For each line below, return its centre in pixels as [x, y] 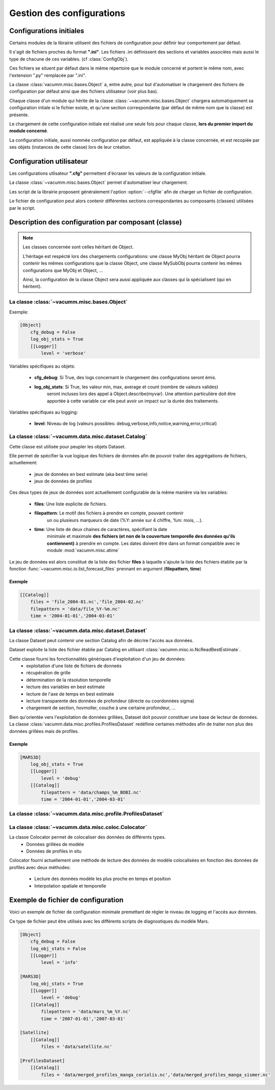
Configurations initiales [47, 31]
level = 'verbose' [63, 353]
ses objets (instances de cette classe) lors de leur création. [70, 147]
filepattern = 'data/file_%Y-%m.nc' [75, 609]
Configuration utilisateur [49, 161]
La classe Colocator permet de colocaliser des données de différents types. [88, 837]
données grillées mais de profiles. [44, 731]
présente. [19, 115]
